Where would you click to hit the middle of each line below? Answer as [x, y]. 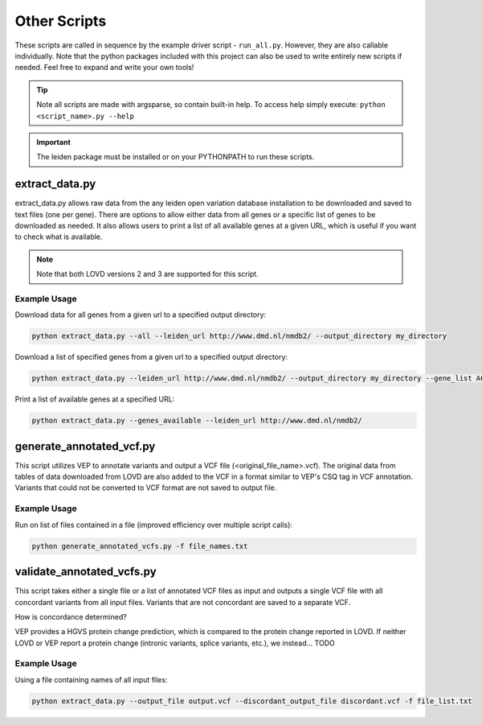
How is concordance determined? [71, 616]
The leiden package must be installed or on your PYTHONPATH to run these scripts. [176, 157]
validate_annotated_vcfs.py [86, 572]
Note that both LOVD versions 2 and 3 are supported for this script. [147, 274]
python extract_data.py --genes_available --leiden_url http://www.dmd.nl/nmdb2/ [197, 421]
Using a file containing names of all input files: [91, 679]
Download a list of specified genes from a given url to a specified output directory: [151, 357]
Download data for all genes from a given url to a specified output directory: [141, 315]
